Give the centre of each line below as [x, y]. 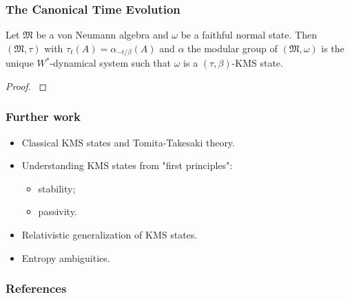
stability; [57, 188]
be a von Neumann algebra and [102, 35]
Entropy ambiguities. [66, 257]
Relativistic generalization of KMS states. [110, 235]
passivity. [58, 211]
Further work [43, 117]
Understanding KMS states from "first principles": [127, 165]
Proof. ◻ [27, 86]
